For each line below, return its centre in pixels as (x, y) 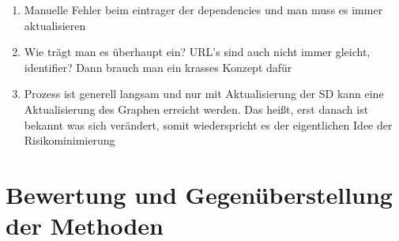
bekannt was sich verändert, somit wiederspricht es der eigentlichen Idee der (208, 124)
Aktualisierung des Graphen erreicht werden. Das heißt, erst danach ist (196, 109)
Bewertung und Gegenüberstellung (199, 194)
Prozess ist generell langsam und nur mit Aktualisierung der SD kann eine (204, 94)
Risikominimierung (70, 140)
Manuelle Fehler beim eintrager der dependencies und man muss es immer (203, 9)
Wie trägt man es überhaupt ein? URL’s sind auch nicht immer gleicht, (197, 52)
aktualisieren (55, 25)
